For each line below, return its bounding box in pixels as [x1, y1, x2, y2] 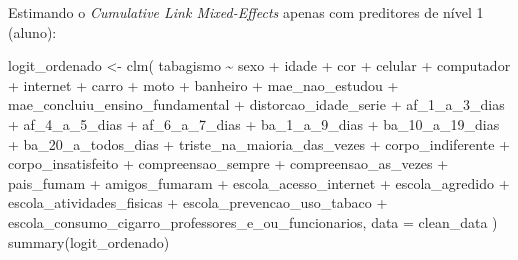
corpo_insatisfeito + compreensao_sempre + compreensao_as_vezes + [8, 153, 449, 174]
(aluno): [8, 21, 57, 42]
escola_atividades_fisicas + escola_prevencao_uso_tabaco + [8, 192, 388, 213]
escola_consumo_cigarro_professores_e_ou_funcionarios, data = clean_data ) [8, 211, 498, 232]
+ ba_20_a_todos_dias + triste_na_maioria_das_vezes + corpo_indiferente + [8, 133, 510, 154]
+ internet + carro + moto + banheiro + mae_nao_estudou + [8, 74, 399, 95]
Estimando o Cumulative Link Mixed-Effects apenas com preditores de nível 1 [8, 2, 484, 22]
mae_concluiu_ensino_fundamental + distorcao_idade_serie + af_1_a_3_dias [8, 94, 505, 115]
